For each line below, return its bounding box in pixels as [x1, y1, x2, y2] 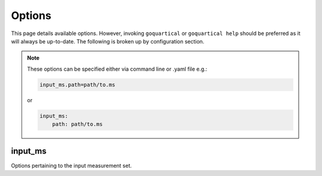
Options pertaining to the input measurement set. [11, 162, 132, 169]
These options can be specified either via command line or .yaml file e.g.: [27, 65, 208, 73]
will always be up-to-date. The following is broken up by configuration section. [11, 37, 205, 45]
